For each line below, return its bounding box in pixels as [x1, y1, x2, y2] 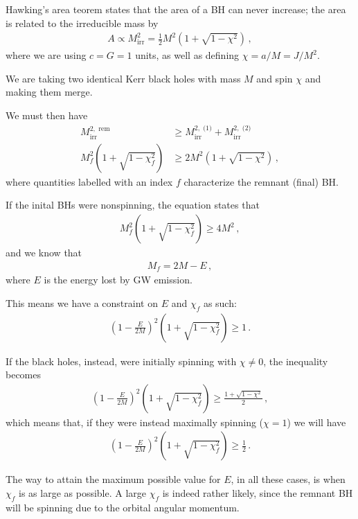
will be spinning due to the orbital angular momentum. [6, 500, 240, 514]
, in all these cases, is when [231, 472, 346, 486]
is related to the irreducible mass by [6, 15, 159, 30]
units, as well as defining [135, 48, 240, 62]
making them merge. [6, 85, 93, 99]
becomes [6, 367, 42, 382]
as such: [203, 295, 237, 310]
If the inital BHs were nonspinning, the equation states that [6, 197, 260, 212]
